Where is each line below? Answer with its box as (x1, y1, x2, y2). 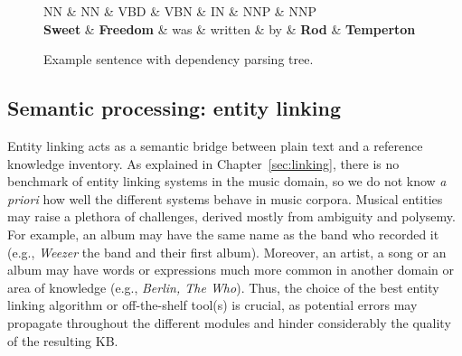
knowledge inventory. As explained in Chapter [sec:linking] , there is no (7, 154, 400, 173)
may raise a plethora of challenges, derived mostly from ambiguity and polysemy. (7, 207, 456, 226)
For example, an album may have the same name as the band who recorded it (7, 224, 439, 243)
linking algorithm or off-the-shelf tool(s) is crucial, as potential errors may (7, 295, 418, 314)
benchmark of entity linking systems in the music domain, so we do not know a (7, 172, 447, 191)
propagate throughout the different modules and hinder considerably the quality (7, 313, 451, 332)
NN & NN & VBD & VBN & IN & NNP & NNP (43, 2, 316, 20)
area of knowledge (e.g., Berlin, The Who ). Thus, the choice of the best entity (7, 277, 439, 296)
